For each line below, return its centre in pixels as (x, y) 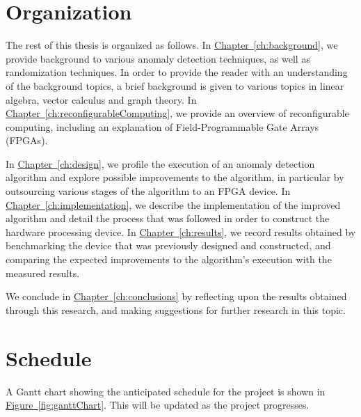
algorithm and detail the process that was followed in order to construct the (168, 218)
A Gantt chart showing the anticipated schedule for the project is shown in (166, 391)
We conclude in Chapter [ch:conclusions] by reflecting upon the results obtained (176, 296)
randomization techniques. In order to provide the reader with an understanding (177, 72)
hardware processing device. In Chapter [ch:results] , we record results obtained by (181, 231)
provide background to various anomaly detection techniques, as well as (158, 58)
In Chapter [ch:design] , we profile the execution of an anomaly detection (160, 163)
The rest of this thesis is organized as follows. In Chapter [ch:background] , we (172, 45)
